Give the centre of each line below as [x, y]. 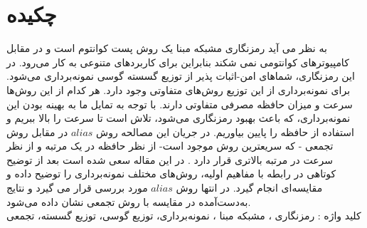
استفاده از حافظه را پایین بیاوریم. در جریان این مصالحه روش [225, 131]
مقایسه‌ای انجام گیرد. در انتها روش [249, 188]
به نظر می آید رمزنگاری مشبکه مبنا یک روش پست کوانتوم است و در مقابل [167, 48]
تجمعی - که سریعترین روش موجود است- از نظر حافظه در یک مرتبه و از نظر [170, 146]
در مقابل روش [37, 131]
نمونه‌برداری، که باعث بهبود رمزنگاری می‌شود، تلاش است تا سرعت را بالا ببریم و [179, 118]
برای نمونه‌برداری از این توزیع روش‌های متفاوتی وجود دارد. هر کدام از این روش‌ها [179, 89]
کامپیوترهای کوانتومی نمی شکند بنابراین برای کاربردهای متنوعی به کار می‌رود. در [178, 62]
